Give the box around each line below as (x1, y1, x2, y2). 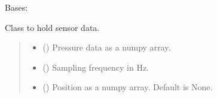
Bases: (5, 1, 28, 13)
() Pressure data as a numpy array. (42, 41, 171, 53)
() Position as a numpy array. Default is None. (42, 81, 213, 93)
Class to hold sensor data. (5, 21, 100, 33)
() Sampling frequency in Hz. (42, 61, 149, 73)
